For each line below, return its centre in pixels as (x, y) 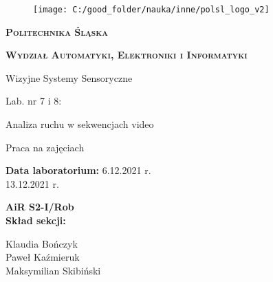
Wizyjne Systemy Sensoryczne (69, 77)
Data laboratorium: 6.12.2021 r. (78, 170)
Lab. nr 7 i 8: (34, 101)
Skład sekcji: (36, 220)
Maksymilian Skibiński (53, 270)
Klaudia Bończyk (42, 243)
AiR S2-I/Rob (40, 207)
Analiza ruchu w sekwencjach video (80, 124)
